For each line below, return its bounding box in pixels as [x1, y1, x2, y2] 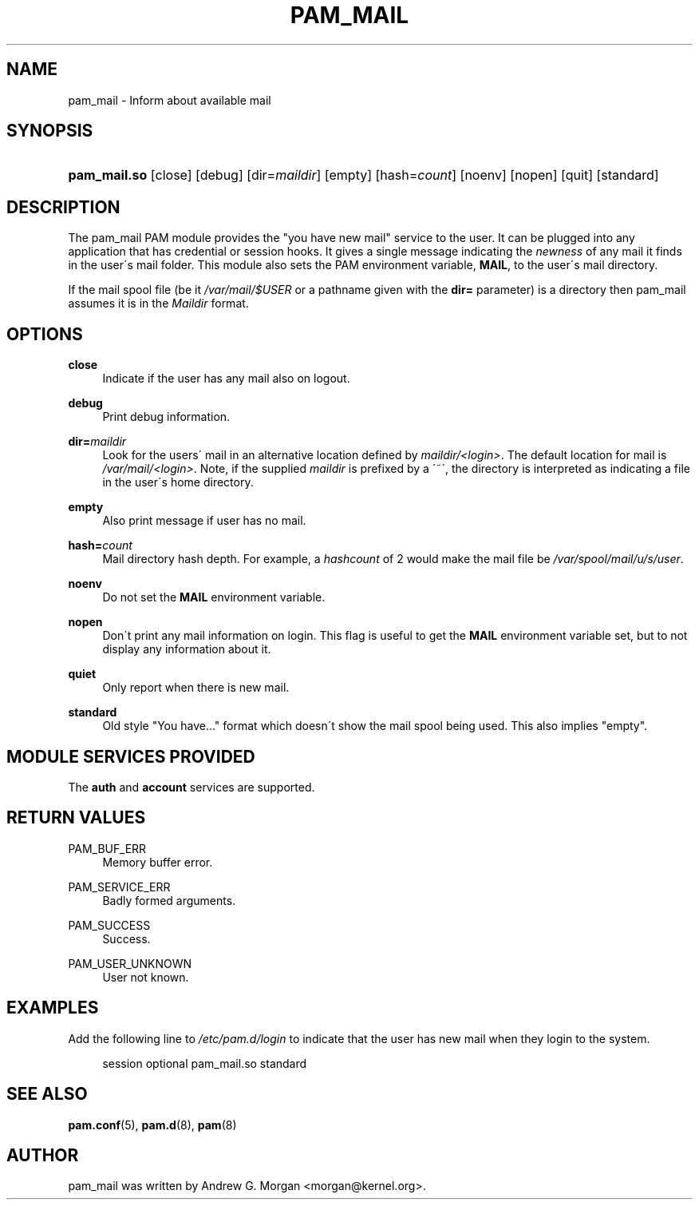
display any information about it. [102, 642, 271, 657]
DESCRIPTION [6, 196, 120, 217]
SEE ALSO [6, 1084, 88, 1105]
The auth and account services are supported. [68, 780, 315, 794]
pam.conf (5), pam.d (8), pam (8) [68, 1117, 237, 1132]
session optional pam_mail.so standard [102, 1056, 307, 1070]
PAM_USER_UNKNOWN [68, 956, 192, 970]
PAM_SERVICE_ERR [68, 879, 171, 894]
